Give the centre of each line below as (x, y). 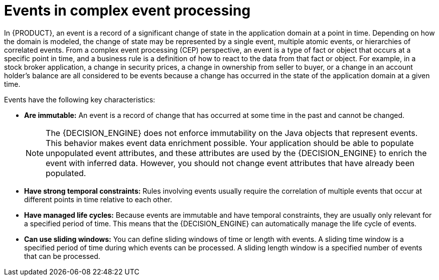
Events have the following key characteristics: (80, 99)
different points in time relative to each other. (98, 199)
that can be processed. (62, 256)
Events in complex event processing (127, 11)
